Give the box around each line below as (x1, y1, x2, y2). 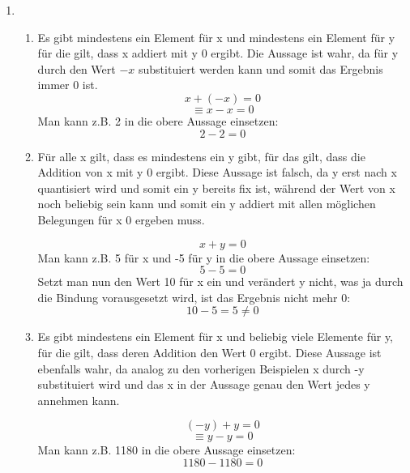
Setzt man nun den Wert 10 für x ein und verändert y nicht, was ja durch (37, 273, 404, 290)
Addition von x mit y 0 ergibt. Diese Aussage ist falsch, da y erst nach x (37, 164, 397, 181)
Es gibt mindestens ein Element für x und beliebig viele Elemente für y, (37, 328, 394, 345)
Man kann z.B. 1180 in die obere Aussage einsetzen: (37, 441, 296, 458)
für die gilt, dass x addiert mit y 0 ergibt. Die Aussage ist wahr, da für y (37, 45, 399, 62)
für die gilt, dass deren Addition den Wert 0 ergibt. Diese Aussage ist (37, 343, 382, 360)
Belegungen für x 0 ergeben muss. (37, 211, 205, 228)
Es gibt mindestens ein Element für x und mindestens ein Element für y (37, 28, 395, 45)
